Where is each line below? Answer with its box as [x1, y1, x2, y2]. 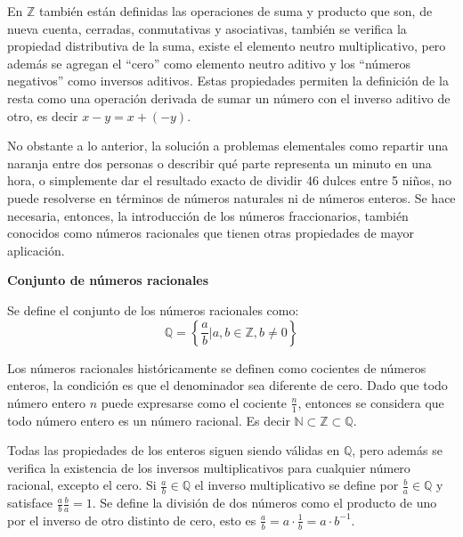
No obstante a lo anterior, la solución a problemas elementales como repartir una [7, 136, 449, 155]
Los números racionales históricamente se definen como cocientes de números [7, 358, 426, 377]
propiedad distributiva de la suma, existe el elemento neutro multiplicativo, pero [7, 37, 446, 55]
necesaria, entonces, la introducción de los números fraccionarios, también [7, 206, 409, 224]
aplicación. [7, 240, 65, 259]
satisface [7, 493, 53, 512]
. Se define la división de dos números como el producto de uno [92, 493, 437, 512]
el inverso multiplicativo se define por [194, 476, 399, 494]
